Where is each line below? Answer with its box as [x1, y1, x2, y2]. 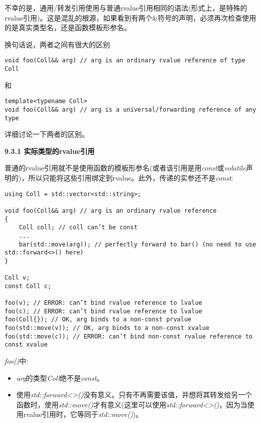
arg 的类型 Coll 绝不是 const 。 [16, 372, 104, 383]
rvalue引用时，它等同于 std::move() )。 [23, 409, 143, 419]
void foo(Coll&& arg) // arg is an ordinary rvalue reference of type [5, 57, 245, 64]
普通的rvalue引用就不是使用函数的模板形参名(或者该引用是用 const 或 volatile [5, 162, 246, 173]
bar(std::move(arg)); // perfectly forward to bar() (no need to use [19, 240, 256, 248]
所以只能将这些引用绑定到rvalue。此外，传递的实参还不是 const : [28, 173, 233, 183]
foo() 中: [5, 356, 29, 366]
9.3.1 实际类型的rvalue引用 [5, 145, 95, 156]
